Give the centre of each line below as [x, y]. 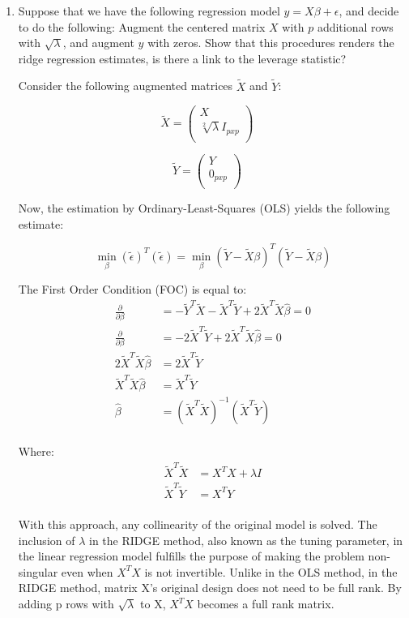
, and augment [98, 43]
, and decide [369, 11]
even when [87, 571]
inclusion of [47, 540]
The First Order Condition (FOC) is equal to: [132, 289]
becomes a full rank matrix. [266, 603]
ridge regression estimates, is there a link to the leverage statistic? [182, 58]
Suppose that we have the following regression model [149, 11]
